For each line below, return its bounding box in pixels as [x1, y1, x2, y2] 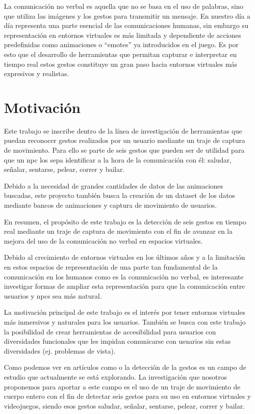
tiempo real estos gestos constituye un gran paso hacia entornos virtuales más [4, 58, 237, 69]
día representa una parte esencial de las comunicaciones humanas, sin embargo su [4, 20, 249, 30]
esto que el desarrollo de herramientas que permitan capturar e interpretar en [4, 49, 237, 59]
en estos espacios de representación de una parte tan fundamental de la [4, 262, 218, 272]
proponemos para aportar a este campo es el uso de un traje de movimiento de [4, 381, 240, 391]
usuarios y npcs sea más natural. [4, 290, 102, 301]
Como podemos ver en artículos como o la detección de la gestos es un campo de [4, 362, 246, 372]
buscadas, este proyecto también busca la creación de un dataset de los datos [4, 190, 235, 200]
